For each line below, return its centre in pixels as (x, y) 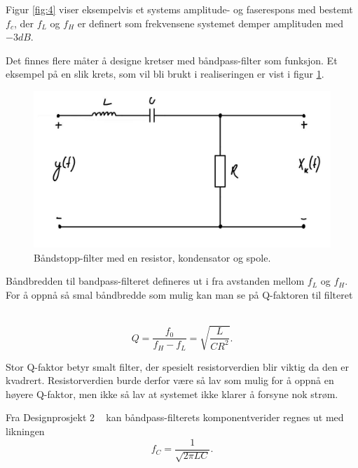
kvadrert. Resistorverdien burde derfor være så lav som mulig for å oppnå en (170, 380)
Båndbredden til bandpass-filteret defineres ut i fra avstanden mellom (155, 281)
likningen (25, 431)
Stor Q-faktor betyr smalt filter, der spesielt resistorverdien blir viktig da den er (178, 366)
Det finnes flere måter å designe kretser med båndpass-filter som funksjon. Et (172, 60)
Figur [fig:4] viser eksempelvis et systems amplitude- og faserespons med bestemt (179, 9)
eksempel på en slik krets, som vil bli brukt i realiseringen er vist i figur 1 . (165, 74)
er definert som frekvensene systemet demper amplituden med (210, 23)
